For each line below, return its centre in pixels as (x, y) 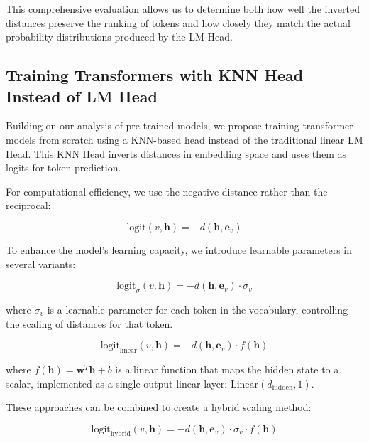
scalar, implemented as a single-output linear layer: (117, 383)
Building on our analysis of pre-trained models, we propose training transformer (180, 126)
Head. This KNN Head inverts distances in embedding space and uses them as (176, 153)
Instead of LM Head (82, 96)
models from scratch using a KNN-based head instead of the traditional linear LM (184, 139)
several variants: (41, 263)
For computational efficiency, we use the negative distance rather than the (167, 191)
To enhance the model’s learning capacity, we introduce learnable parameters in (179, 249)
